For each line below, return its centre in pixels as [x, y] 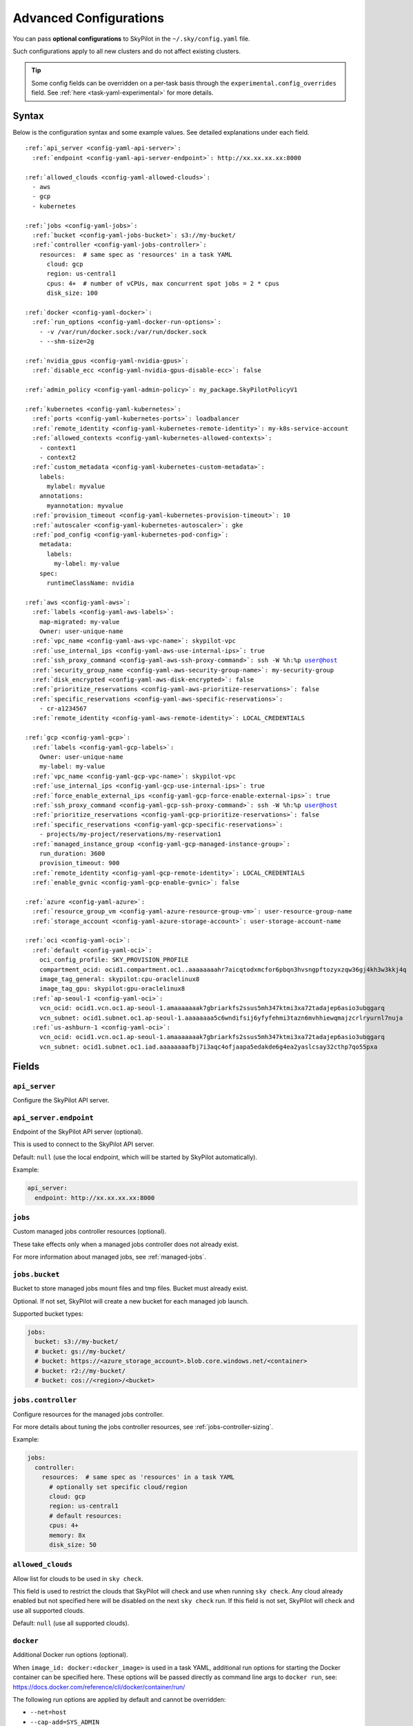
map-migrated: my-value [79, 622]
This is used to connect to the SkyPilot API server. [83, 1144]
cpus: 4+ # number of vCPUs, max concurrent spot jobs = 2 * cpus [163, 283]
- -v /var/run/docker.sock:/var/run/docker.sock [123, 332]
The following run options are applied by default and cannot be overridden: [119, 1699]
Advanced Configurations [89, 18]
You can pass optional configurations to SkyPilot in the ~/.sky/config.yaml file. [132, 39]
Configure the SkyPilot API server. [61, 1100]
